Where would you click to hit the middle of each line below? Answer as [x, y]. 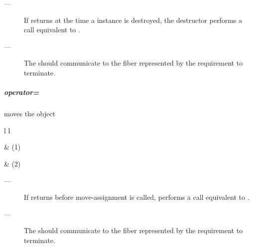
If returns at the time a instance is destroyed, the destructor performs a [133, 20]
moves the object [30, 114]
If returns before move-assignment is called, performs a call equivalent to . [137, 197]
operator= [22, 92]
